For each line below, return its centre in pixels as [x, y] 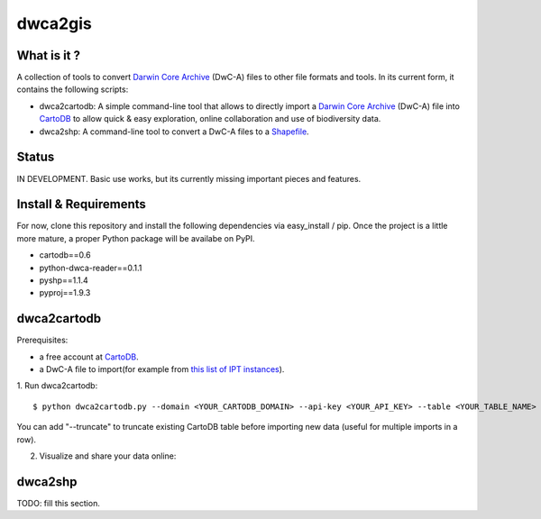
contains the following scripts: [73, 89]
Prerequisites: [42, 340]
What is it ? [49, 55]
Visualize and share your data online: [108, 456]
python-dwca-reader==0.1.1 [91, 268]
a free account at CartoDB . [89, 357]
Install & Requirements [81, 204]
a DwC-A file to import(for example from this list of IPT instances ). [162, 369]
